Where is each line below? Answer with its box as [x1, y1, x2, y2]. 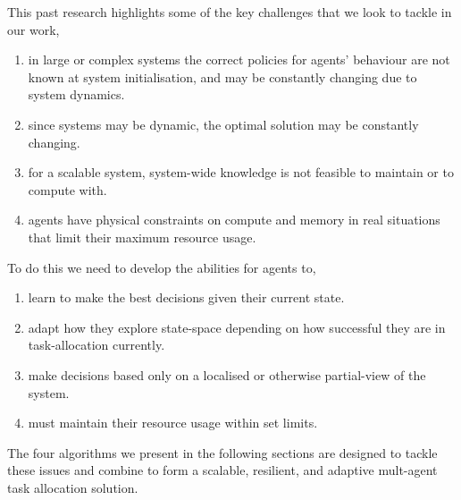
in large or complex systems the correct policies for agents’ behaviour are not [28, 50, 450, 69]
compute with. [28, 180, 107, 199]
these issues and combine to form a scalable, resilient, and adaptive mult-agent [7, 461, 438, 479]
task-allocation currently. [28, 335, 165, 354]
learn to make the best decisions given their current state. [28, 288, 345, 307]
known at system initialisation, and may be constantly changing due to [28, 67, 417, 86]
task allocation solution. [7, 478, 138, 496]
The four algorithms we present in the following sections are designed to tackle [7, 443, 438, 462]
